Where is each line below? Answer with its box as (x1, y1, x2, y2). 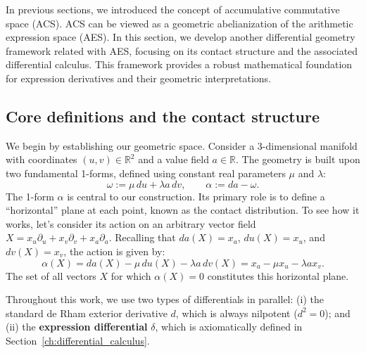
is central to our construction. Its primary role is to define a (67, 188, 325, 203)
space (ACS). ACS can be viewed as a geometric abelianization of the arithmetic (6, 15, 353, 30)
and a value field (138, 152, 209, 167)
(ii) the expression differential (6, 319, 148, 334)
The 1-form (6, 188, 54, 203)
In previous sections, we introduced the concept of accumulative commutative (6, 2, 340, 16)
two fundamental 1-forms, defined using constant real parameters (6, 165, 286, 180)
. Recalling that (108, 230, 176, 245)
